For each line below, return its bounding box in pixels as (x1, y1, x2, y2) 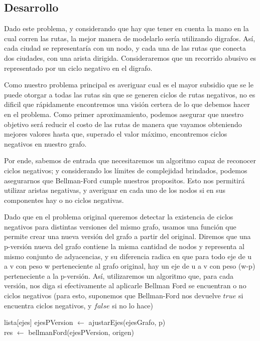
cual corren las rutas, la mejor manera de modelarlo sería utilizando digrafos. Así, (4, 33, 255, 43)
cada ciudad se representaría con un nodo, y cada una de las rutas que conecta (4, 43, 246, 53)
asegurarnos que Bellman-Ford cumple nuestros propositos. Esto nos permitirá (4, 175, 245, 185)
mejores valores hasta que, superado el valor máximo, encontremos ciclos (4, 129, 227, 139)
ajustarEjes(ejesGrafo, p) (88, 317, 166, 327)
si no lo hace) (112, 300, 154, 310)
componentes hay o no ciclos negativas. (4, 194, 124, 205)
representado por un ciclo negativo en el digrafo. (4, 62, 153, 73)
